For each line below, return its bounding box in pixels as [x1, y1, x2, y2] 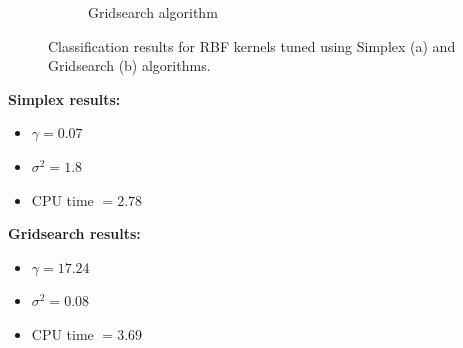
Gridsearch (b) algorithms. [48, 55, 211, 76]
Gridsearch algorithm [88, 2, 218, 22]
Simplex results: [8, 88, 121, 109]
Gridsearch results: [8, 223, 141, 244]
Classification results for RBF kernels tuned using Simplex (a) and [48, 35, 456, 56]
